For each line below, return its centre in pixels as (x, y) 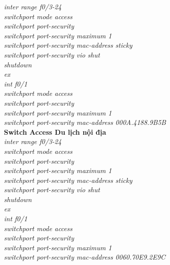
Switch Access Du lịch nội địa (55, 132)
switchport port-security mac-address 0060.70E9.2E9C (85, 257)
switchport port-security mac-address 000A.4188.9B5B (85, 122)
